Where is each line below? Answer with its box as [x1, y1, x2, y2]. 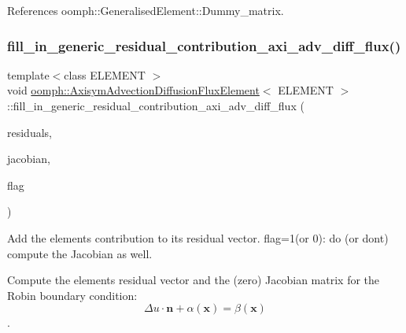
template [7, 66, 50, 83]
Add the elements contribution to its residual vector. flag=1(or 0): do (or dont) [7, 229, 389, 246]
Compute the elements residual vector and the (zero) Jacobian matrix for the [7, 272, 380, 288]
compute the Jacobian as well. [7, 245, 153, 261]
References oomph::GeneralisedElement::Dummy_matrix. [7, 2, 284, 18]
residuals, [7, 124, 52, 140]
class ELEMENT [64, 66, 146, 83]
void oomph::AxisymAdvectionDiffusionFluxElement [7, 82, 260, 98]
